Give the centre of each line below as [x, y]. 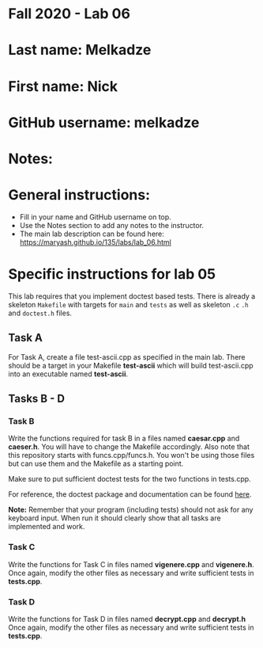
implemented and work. [47, 527]
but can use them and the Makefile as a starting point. [96, 463]
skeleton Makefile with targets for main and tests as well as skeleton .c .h [128, 304]
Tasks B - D [37, 399]
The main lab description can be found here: [92, 234]
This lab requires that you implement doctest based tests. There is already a [132, 296]
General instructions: [79, 195]
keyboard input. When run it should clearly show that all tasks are [115, 518]
